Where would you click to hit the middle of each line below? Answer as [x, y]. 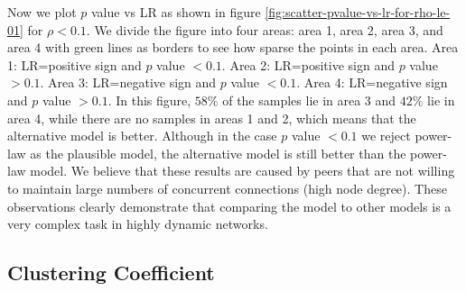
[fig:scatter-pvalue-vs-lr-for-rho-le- [358, 12]
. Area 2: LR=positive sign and [308, 64]
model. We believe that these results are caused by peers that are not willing [242, 171]
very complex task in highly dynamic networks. [138, 224]
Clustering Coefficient [111, 273]
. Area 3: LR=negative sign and [128, 82]
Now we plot [42, 12]
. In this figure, [149, 100]
